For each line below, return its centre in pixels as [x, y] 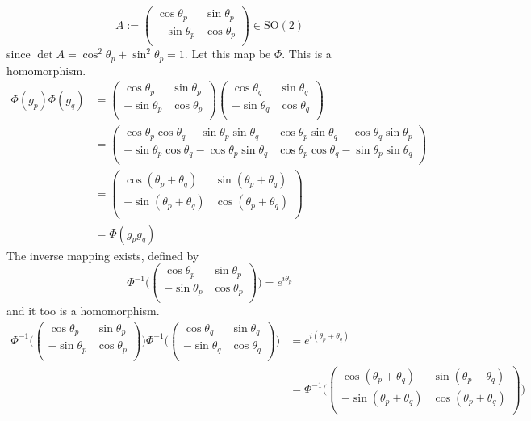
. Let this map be [228, 54]
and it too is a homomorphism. [83, 311]
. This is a [307, 54]
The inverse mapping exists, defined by [103, 255]
